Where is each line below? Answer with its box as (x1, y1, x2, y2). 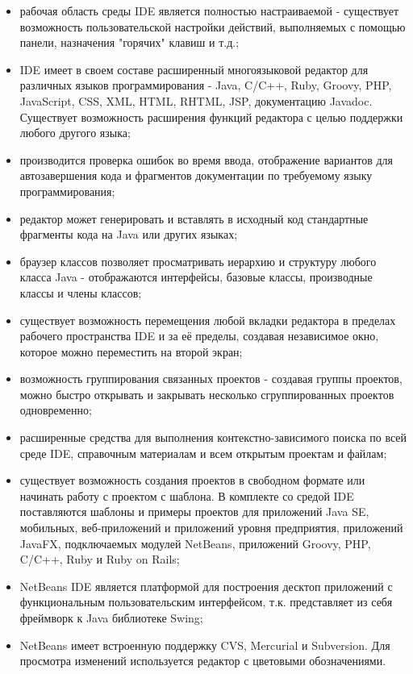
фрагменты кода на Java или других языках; (19, 226, 238, 243)
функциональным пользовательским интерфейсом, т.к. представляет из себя (19, 593, 393, 610)
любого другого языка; (19, 124, 131, 141)
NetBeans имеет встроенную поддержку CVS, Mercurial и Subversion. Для (19, 636, 390, 653)
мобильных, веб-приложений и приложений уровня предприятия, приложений (19, 519, 403, 536)
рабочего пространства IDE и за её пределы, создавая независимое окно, (19, 327, 379, 344)
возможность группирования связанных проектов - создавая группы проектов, (19, 370, 403, 387)
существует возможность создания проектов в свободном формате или (19, 472, 365, 489)
